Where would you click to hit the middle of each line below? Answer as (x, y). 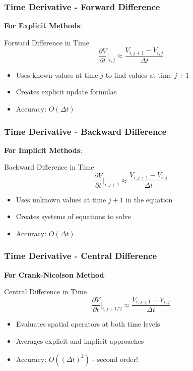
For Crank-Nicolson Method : (55, 274)
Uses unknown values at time (61, 199)
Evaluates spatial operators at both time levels (88, 324)
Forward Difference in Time (47, 42)
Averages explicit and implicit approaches (80, 341)
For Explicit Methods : (43, 25)
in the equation (149, 199)
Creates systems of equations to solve (73, 216)
